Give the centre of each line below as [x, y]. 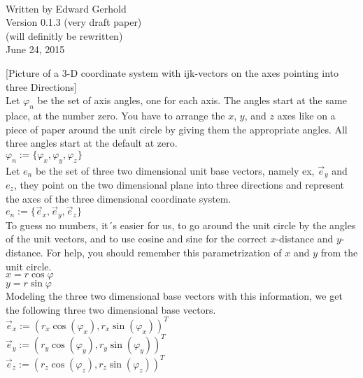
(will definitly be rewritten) [64, 35]
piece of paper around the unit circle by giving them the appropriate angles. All [177, 129]
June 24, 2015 [35, 49]
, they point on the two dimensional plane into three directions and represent [179, 184]
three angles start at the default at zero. [92, 143]
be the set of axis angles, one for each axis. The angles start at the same [192, 100]
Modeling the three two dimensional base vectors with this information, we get [174, 296]
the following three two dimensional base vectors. [111, 309]
